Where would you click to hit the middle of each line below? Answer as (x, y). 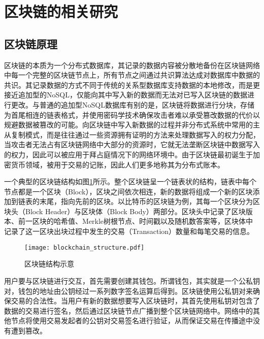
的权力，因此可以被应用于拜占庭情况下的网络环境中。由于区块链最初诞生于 (128, 154)
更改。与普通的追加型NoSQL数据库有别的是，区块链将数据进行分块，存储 (133, 104)
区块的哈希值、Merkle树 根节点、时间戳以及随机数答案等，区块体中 (143, 221)
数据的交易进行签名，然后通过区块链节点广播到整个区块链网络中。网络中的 (128, 310)
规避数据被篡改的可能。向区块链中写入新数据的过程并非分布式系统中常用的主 (132, 125)
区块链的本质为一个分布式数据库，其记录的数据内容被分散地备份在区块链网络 (132, 65)
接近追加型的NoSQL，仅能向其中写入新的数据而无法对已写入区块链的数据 (126, 95)
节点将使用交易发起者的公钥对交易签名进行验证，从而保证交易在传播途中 (132, 320)
